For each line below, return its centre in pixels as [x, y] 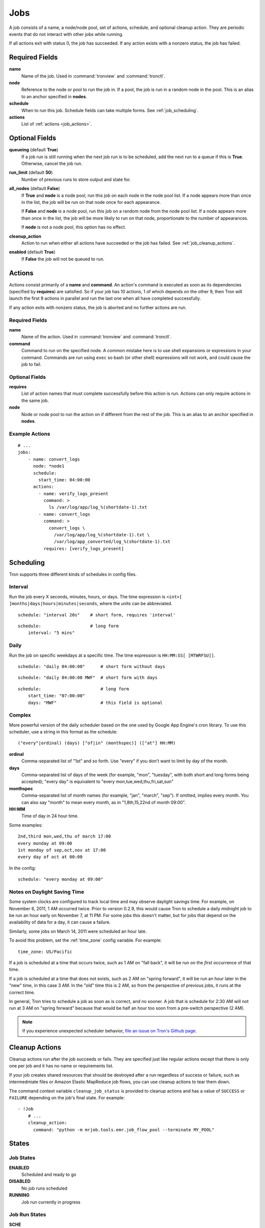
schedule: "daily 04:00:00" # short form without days [92, 666]
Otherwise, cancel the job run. [52, 164]
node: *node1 [49, 466]
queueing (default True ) [34, 150]
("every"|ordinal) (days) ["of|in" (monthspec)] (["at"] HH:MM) [97, 743]
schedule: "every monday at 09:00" [61, 879]
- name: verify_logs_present [74, 493]
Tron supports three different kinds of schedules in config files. [73, 574]
